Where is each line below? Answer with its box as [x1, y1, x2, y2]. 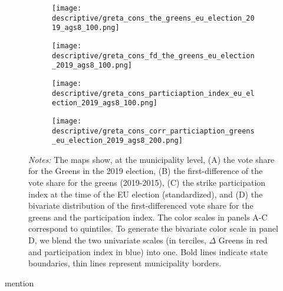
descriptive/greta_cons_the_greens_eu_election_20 [52, 14, 255, 22]
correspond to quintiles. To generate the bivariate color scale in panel [28, 222, 278, 235]
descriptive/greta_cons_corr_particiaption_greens [52, 126, 255, 135]
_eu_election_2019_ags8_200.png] [52, 136, 183, 145]
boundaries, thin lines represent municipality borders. [28, 257, 222, 269]
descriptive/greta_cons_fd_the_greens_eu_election [52, 51, 255, 60]
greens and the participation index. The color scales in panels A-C [28, 210, 268, 223]
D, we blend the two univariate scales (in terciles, [28, 234, 206, 246]
